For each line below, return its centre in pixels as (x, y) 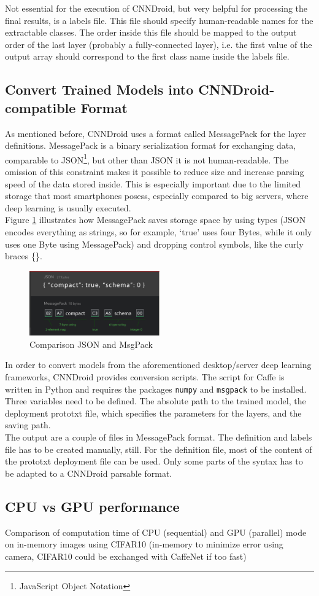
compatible (40, 107)
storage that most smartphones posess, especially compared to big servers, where (157, 196)
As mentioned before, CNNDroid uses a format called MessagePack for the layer (156, 133)
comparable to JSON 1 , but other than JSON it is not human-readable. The (147, 159)
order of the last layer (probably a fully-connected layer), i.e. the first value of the (159, 44)
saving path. (28, 425)
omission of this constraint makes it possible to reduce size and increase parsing (155, 171)
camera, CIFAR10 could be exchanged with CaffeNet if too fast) (126, 556)
